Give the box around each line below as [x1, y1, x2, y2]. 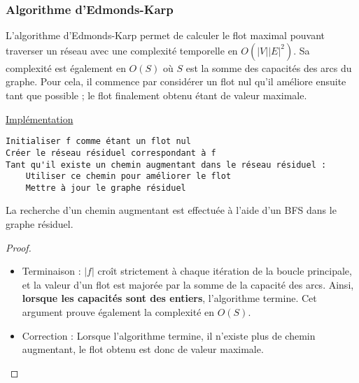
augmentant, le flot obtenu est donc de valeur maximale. [22, 342, 264, 356]
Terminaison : [22, 263, 81, 278]
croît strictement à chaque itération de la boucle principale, [97, 263, 352, 278]
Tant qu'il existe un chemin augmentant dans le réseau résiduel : [6, 159, 327, 170]
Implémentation [6, 111, 73, 126]
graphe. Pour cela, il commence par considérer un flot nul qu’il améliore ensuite [6, 74, 346, 89]
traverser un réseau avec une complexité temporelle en [6, 43, 238, 57]
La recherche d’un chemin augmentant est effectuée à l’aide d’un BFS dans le [6, 203, 337, 217]
